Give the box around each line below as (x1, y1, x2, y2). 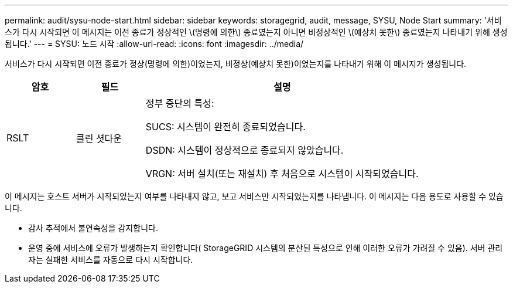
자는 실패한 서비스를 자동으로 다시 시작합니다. (28, 255, 193, 265)
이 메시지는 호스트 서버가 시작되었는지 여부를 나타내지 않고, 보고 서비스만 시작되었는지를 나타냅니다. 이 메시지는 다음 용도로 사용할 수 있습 (5, 191, 504, 201)
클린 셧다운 (76, 133, 122, 144)
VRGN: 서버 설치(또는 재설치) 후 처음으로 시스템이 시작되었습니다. (145, 168, 419, 179)
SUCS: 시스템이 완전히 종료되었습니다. (145, 121, 306, 133)
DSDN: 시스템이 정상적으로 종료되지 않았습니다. (145, 144, 344, 156)
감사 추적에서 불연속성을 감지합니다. (28, 223, 158, 233)
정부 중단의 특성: (145, 97, 214, 109)
